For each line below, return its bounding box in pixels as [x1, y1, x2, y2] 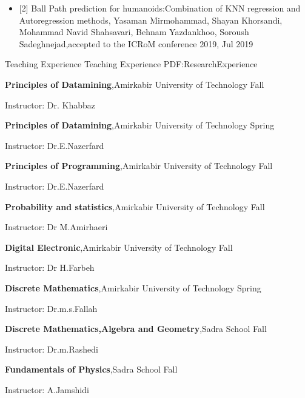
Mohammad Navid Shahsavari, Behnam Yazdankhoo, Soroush [19, 25, 249, 38]
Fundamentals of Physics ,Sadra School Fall [5, 363, 178, 376]
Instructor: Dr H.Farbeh [5, 261, 95, 274]
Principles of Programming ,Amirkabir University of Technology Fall [5, 159, 273, 172]
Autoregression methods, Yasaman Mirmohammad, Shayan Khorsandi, [19, 13, 283, 26]
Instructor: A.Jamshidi [5, 383, 89, 396]
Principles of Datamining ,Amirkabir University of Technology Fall [5, 78, 264, 90]
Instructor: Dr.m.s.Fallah [5, 302, 98, 314]
